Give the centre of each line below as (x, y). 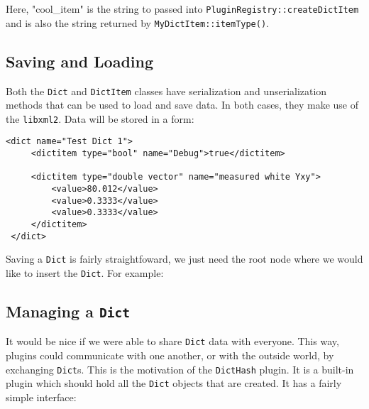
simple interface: (41, 397)
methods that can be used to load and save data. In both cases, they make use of (182, 105)
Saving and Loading (80, 61)
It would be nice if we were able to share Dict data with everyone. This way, (172, 341)
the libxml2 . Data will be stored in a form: (100, 118)
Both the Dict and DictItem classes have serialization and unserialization (166, 91)
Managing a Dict (68, 311)
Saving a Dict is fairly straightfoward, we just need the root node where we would (184, 259)
